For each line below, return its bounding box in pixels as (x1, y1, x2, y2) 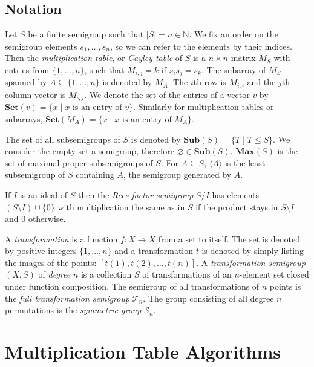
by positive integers (5, 244, 77, 257)
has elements (212, 188, 260, 201)
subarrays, (5, 112, 43, 125)
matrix (231, 51, 256, 64)
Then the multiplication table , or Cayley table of (5, 51, 183, 64)
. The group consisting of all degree (143, 291, 274, 304)
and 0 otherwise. (5, 212, 66, 225)
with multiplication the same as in (57, 200, 185, 213)
